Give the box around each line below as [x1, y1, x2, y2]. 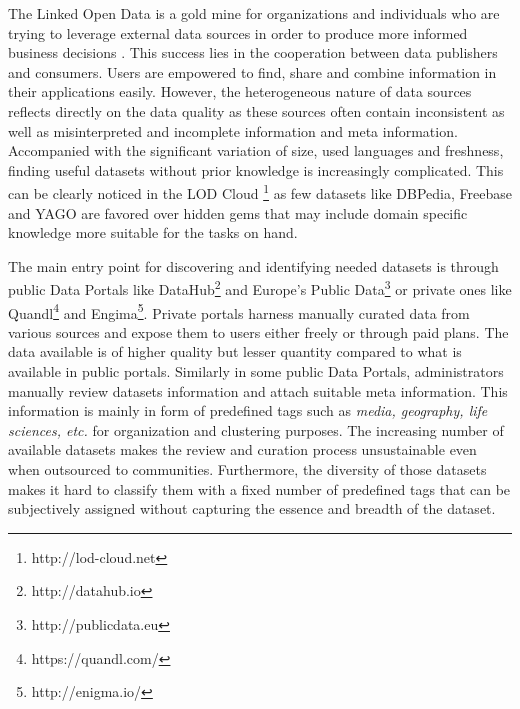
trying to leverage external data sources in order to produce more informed [8, 22, 468, 43]
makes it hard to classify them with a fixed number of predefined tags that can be [8, 478, 511, 499]
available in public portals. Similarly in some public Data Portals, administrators [8, 361, 504, 382]
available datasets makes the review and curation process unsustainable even [8, 439, 477, 460]
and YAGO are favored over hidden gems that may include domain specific [8, 202, 468, 223]
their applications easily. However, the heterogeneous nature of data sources [8, 81, 472, 102]
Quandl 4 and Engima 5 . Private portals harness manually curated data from [8, 299, 470, 323]
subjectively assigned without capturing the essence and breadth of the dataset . [8, 498, 496, 519]
